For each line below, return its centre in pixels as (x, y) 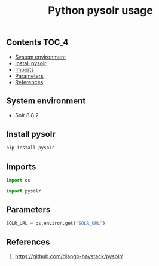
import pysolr (24, 191)
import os (19, 180)
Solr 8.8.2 (27, 115)
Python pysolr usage (100, 10)
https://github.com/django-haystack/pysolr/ (69, 256)
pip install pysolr (30, 148)
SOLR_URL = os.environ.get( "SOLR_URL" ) (56, 224)
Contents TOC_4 (37, 42)
